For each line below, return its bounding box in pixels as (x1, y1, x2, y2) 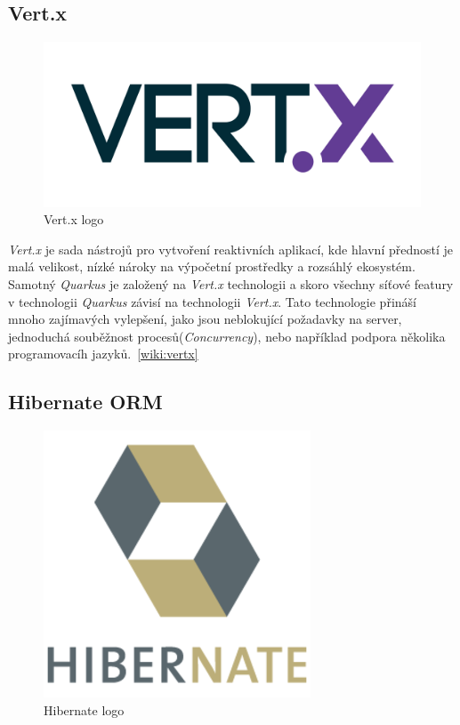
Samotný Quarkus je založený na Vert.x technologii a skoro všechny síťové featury (8, 275, 454, 294)
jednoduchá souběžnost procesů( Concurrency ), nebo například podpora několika (8, 326, 446, 345)
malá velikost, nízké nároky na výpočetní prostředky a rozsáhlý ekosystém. (8, 257, 416, 276)
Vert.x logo (44, 210, 104, 229)
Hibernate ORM (8, 388, 163, 415)
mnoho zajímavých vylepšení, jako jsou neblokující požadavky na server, (8, 310, 402, 328)
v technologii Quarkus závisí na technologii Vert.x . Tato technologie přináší (8, 292, 416, 310)
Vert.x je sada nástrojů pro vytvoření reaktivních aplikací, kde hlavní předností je (8, 239, 454, 258)
